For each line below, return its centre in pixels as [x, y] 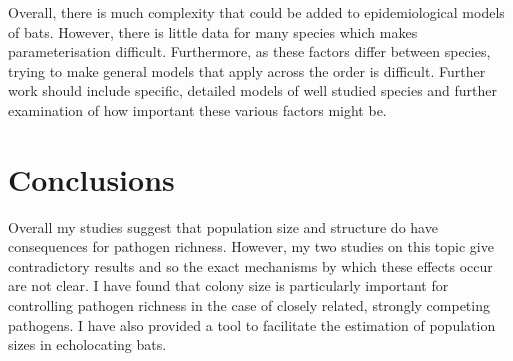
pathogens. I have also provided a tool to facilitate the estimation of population [252, 324]
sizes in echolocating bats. [87, 344]
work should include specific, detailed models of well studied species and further [253, 90]
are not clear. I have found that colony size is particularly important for [228, 285]
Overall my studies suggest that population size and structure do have [223, 226]
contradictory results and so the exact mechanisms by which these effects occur [250, 265]
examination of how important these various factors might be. [197, 109]
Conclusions [91, 178]
